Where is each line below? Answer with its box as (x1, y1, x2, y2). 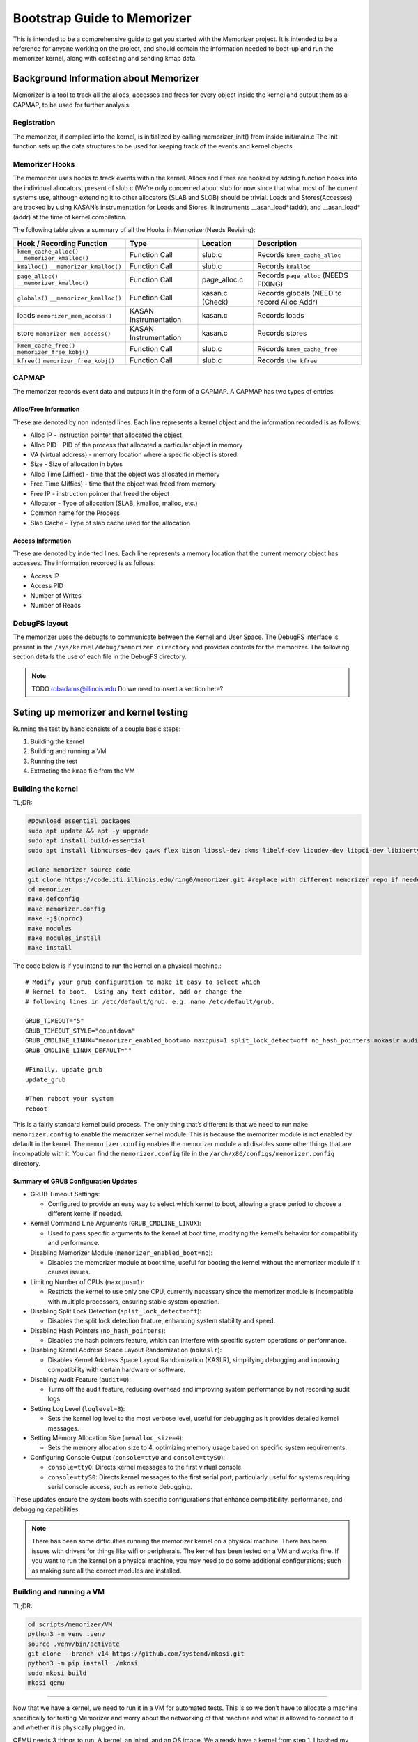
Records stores (257, 328, 307, 338)
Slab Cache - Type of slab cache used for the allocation (30, 518, 191, 527)
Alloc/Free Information (13, 405, 80, 414)
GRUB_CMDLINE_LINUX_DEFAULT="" (25, 1046, 132, 1054)
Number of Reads (30, 601, 82, 610)
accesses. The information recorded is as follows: (13, 559, 156, 567)
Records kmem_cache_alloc (257, 249, 341, 259)
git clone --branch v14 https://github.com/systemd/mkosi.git (27, 1649, 245, 1658)
